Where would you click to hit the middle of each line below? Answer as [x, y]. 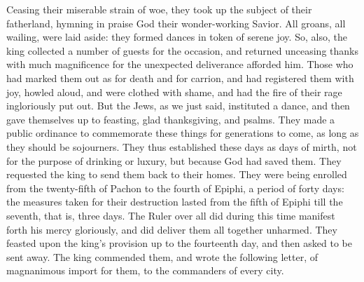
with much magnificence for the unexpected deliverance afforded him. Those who [180, 64]
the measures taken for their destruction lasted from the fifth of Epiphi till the [175, 202]
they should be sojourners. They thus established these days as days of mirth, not [182, 146]
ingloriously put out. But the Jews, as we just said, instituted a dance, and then [178, 106]
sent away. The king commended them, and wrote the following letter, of [162, 256]
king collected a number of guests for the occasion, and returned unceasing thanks [182, 50]
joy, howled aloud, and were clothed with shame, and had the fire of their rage [174, 92]
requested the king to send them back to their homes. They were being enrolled [177, 174]
